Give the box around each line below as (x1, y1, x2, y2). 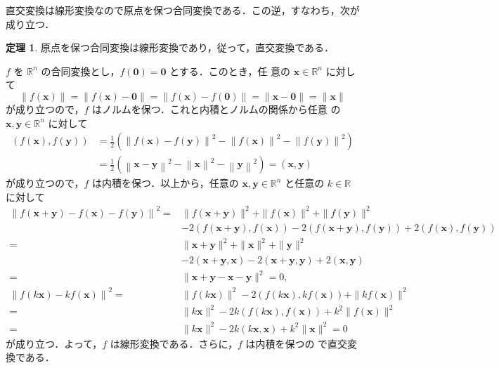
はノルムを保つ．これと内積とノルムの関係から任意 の (91, 101, 341, 116)
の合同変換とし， (41, 63, 120, 78)
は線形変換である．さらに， (110, 336, 238, 350)
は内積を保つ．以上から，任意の (91, 176, 239, 190)
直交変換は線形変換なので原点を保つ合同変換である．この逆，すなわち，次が (6, 3, 360, 17)
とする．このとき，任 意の (169, 63, 291, 78)
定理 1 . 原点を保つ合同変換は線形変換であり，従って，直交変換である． (6, 40, 335, 55)
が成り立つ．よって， (6, 336, 103, 350)
